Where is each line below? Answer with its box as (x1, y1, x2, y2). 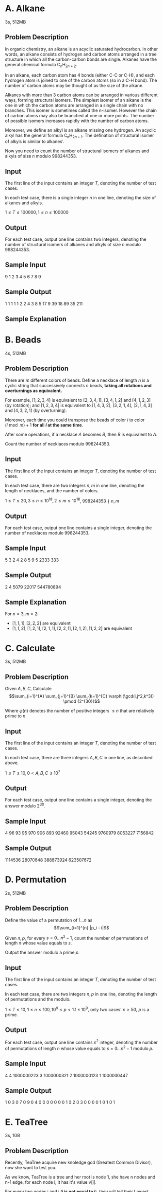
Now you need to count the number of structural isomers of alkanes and (5, 148, 149, 154)
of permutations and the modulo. (5, 996, 71, 1002)
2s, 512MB (5, 890, 26, 896)
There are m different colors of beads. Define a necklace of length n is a (5, 377, 149, 383)
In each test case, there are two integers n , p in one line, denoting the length (5, 991, 157, 997)
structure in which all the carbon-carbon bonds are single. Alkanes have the (5, 56, 157, 62)
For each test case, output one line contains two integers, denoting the (5, 236, 147, 242)
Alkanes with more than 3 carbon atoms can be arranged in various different (5, 92, 158, 98)
